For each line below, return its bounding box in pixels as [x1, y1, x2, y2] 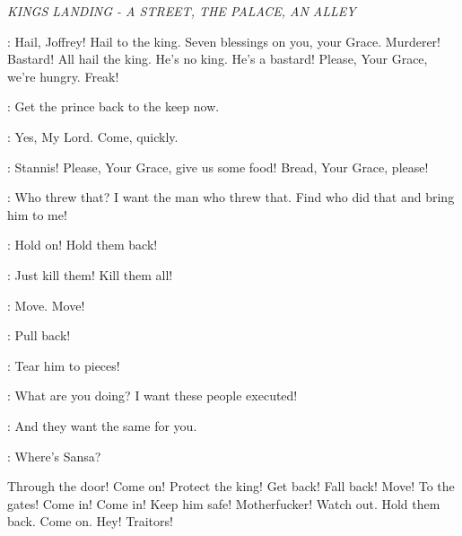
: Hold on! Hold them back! [7, 235, 158, 254]
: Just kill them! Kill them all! [7, 265, 173, 284]
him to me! [7, 205, 67, 224]
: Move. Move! [7, 295, 85, 314]
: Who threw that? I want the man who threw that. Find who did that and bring [7, 188, 455, 206]
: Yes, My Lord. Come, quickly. [7, 127, 179, 145]
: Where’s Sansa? [7, 446, 101, 465]
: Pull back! [7, 326, 71, 345]
